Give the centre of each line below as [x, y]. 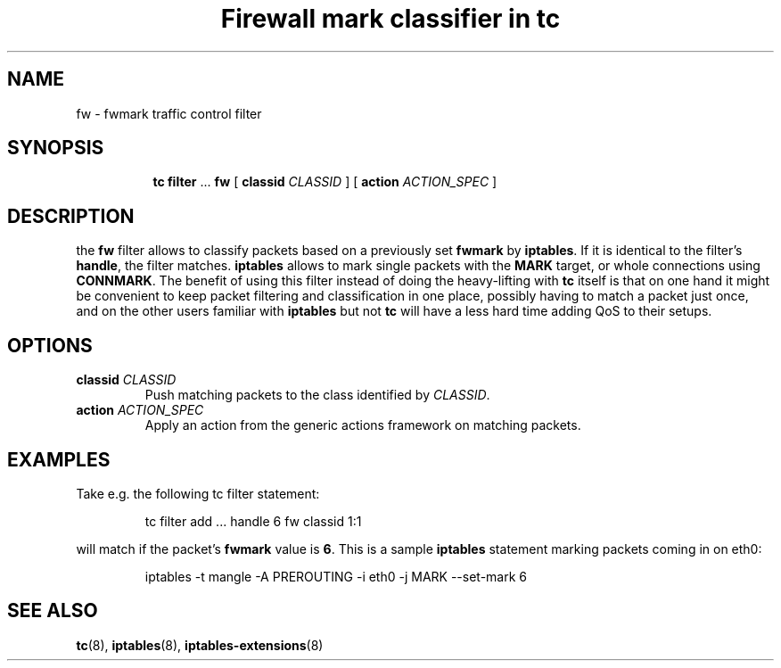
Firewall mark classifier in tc [390, 19]
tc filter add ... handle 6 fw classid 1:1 [253, 521]
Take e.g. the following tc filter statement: [198, 493]
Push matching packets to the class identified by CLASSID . [317, 395]
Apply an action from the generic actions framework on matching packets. [363, 425]
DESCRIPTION [71, 216]
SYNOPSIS [56, 148]
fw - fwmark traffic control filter [169, 113]
